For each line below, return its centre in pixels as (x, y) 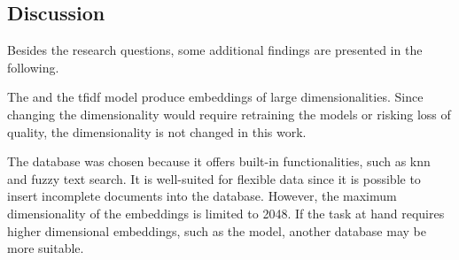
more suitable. (46, 248)
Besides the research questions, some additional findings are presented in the (215, 50)
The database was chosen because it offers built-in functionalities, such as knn (219, 161)
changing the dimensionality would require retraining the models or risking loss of (229, 114)
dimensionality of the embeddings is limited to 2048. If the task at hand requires (226, 213)
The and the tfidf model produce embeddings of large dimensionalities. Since (215, 97)
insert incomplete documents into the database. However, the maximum (202, 196)
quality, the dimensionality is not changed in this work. (157, 131)
